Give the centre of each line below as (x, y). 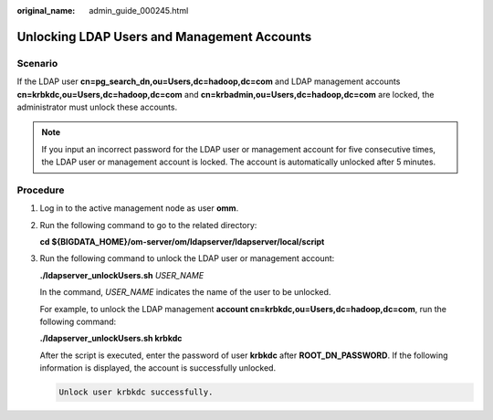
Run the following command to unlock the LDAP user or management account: (187, 258)
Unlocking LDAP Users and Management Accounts (164, 37)
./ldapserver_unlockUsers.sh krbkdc (111, 339)
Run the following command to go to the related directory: (148, 225)
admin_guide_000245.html (139, 10)
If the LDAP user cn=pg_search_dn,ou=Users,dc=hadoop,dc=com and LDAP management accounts (209, 81)
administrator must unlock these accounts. (97, 107)
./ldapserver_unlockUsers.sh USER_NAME (122, 275)
